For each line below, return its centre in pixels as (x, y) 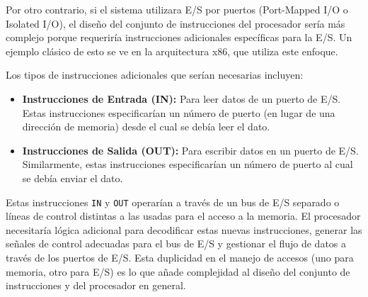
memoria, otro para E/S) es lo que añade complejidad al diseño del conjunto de (178, 271)
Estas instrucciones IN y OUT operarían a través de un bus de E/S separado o (173, 202)
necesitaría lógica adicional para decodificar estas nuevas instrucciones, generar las (184, 229)
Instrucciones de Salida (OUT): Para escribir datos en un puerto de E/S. (190, 150)
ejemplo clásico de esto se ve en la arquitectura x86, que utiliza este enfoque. (172, 51)
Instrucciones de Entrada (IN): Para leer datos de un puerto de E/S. (182, 98)
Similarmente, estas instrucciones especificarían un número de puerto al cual (188, 164)
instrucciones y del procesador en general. (96, 285)
